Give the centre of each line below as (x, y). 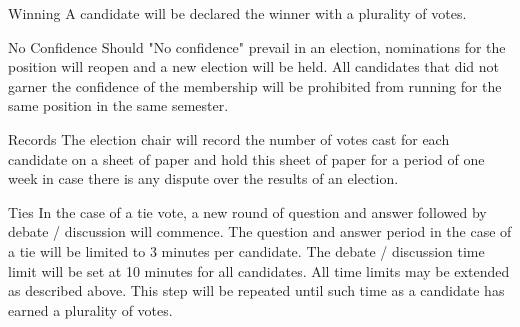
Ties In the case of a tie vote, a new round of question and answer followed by (247, 211)
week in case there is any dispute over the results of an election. (203, 178)
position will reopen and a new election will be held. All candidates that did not (254, 66)
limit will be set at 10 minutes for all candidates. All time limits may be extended (259, 270)
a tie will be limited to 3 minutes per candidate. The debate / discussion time (246, 250)
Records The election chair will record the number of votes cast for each (229, 138)
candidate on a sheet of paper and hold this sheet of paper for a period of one (246, 158)
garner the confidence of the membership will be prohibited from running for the (255, 85)
